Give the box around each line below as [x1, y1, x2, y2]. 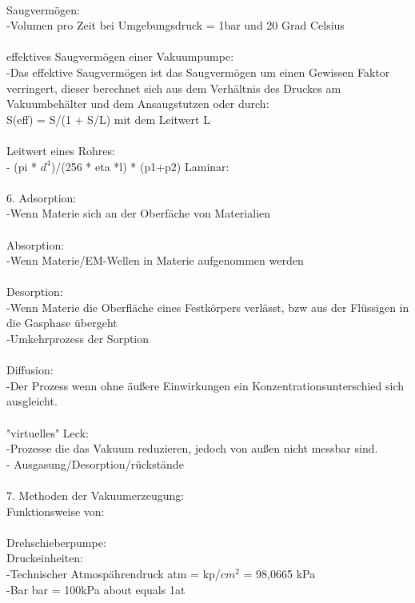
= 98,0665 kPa [243, 565, 316, 581]
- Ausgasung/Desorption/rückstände [6, 455, 184, 472]
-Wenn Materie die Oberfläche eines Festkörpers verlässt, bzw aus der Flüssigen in [6, 298, 409, 315]
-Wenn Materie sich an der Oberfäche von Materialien [6, 205, 271, 222]
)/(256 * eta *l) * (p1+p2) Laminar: [50, 158, 229, 174]
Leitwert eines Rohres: [6, 142, 115, 158]
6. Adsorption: [6, 189, 77, 206]
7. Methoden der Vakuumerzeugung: [6, 487, 185, 503]
